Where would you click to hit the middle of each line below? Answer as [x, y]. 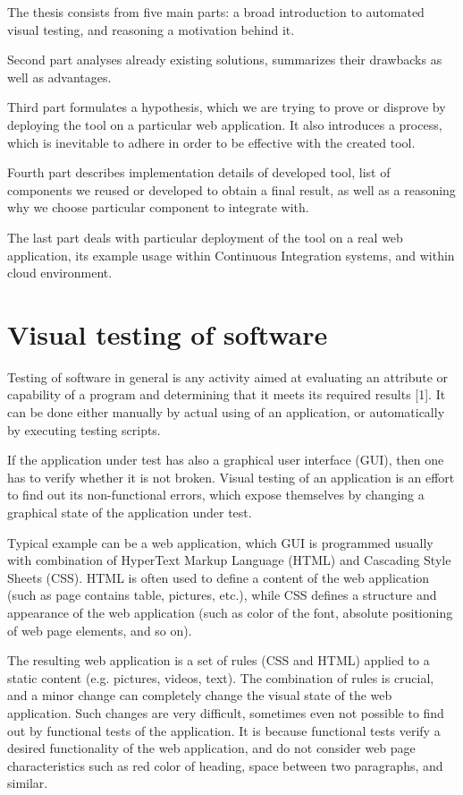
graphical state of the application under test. [130, 512]
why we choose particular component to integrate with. [158, 207]
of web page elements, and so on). [100, 630]
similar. [28, 783]
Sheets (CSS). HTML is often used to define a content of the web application [219, 577]
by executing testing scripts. [84, 429]
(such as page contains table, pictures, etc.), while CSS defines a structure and [222, 595]
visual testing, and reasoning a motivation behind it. [151, 29]
